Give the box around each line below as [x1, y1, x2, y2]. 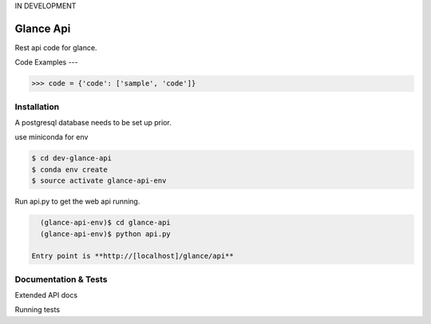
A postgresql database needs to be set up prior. [14, 118, 172, 128]
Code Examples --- [14, 57, 79, 67]
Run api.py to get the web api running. [14, 196, 140, 207]
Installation [14, 101, 60, 112]
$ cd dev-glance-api [31, 154, 112, 163]
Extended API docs [14, 290, 78, 300]
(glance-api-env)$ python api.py [40, 229, 171, 239]
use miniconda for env [14, 132, 89, 142]
